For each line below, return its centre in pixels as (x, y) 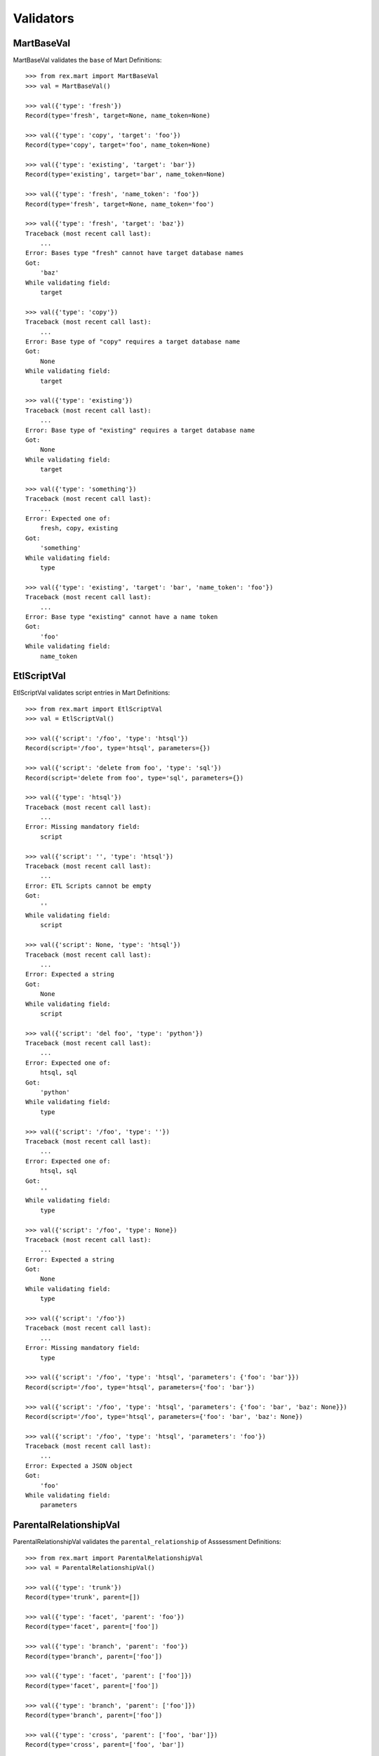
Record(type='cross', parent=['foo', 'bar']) (105, 1745)
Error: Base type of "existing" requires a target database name (140, 430)
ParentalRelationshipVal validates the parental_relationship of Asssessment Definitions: (147, 1542)
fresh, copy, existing (79, 528)
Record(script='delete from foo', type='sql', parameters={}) (135, 778)
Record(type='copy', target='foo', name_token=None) (118, 145)
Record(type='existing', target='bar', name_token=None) (126, 175)
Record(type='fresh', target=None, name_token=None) (118, 116)
